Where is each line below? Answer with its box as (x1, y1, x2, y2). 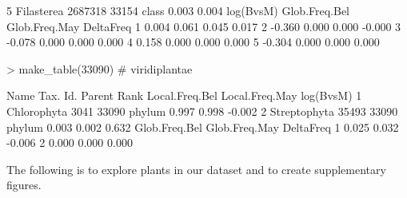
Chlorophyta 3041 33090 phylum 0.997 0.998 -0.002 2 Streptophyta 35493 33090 (6, 102, 398, 119)
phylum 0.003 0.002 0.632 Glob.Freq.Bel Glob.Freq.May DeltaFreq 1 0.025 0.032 (6, 118, 399, 135)
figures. (6, 176, 42, 193)
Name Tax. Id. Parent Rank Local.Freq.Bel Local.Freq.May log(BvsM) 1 (6, 87, 362, 104)
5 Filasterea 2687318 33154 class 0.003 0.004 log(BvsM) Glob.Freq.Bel (6, 2, 350, 18)
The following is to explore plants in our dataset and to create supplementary (6, 160, 386, 177)
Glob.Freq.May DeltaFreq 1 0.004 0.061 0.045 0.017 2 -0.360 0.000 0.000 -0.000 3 (6, 18, 401, 34)
